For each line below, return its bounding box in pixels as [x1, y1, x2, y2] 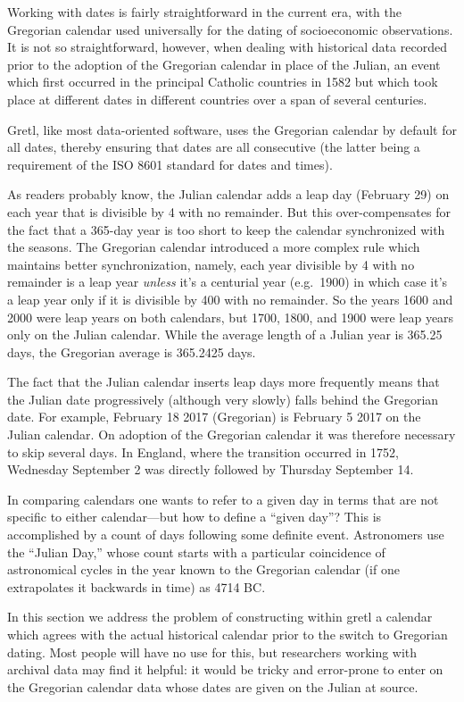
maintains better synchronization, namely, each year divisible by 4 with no [7, 255, 415, 273]
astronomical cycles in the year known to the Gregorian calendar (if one [7, 560, 400, 579]
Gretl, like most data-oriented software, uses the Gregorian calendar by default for [7, 120, 457, 138]
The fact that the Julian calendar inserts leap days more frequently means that [7, 372, 440, 391]
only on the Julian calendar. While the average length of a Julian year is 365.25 [7, 325, 443, 344]
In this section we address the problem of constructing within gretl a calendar [7, 607, 433, 626]
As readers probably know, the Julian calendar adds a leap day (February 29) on [7, 185, 450, 204]
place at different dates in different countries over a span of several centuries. [7, 89, 427, 108]
